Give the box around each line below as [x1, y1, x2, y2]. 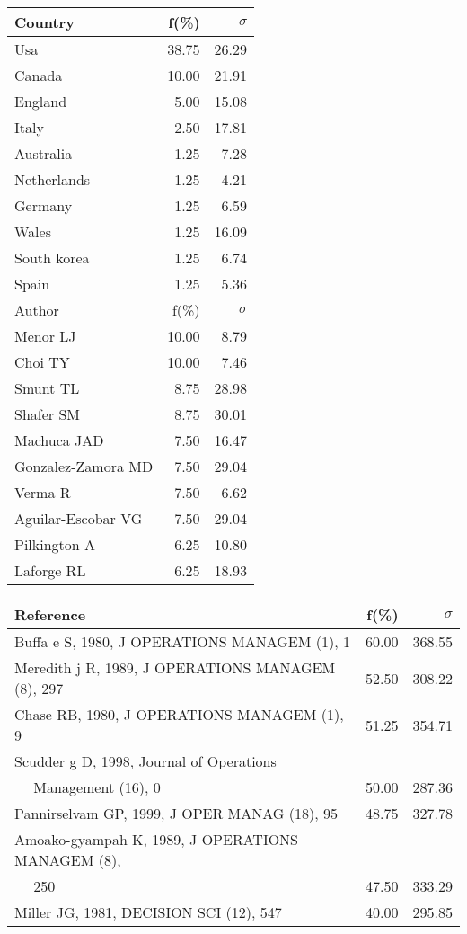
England [14, 91, 67, 111]
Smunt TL [14, 378, 80, 398]
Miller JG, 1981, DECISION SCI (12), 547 [14, 902, 282, 922]
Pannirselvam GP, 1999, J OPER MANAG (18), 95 [14, 803, 338, 823]
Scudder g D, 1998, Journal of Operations [14, 751, 277, 771]
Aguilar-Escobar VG [14, 508, 143, 529]
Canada [14, 65, 63, 85]
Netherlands [14, 169, 91, 190]
